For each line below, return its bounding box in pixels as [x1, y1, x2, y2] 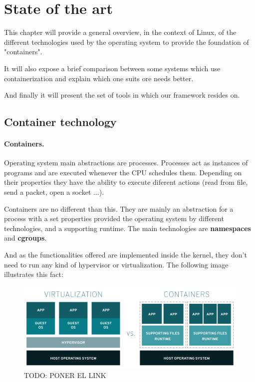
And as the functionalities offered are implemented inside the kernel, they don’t [4, 250, 247, 260]
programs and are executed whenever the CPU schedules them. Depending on [4, 167, 242, 177]
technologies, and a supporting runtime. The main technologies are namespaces [4, 223, 251, 233]
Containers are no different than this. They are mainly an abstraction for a [4, 203, 234, 214]
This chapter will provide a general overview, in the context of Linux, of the [4, 27, 237, 37]
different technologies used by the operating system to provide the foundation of [4, 36, 249, 47]
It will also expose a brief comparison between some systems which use [4, 63, 221, 73]
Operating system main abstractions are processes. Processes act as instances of [4, 157, 248, 168]
